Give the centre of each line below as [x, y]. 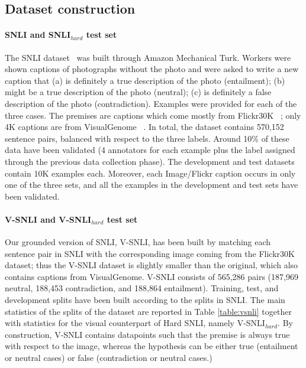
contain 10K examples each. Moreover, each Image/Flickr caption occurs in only [150, 173]
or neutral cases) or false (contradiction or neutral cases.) [109, 358]
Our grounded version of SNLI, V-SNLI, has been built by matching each [138, 242]
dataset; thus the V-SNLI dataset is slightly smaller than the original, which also [152, 265]
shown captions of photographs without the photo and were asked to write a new [152, 69]
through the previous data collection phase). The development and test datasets [150, 161]
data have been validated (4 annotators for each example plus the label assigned [150, 150]
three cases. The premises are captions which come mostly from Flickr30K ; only [153, 115]
